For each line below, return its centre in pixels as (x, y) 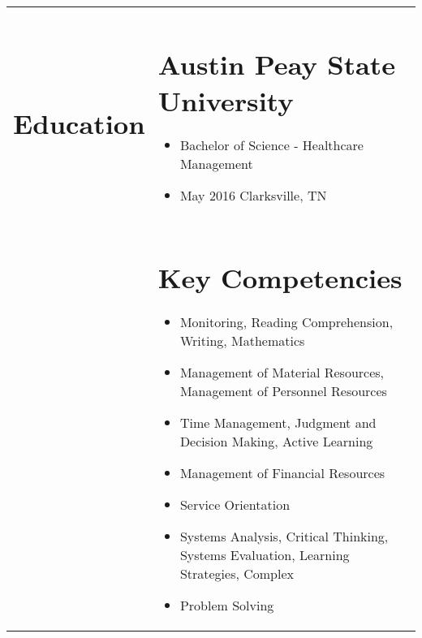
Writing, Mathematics (242, 341)
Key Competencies (280, 278)
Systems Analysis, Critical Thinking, (284, 537)
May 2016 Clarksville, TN (253, 196)
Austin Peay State (277, 63)
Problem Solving (227, 606)
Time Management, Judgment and (278, 423)
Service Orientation (235, 505)
